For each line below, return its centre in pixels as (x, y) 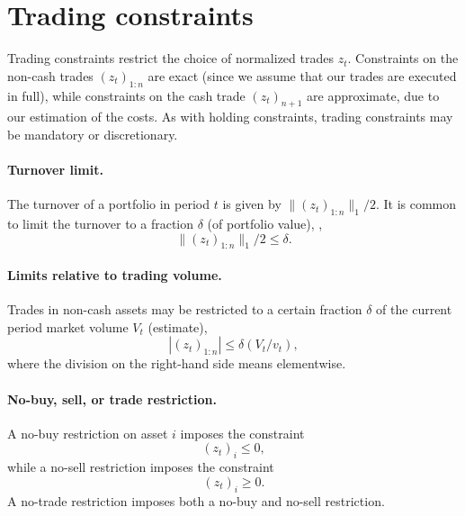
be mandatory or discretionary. (93, 134)
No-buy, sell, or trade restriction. (112, 398)
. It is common (416, 204)
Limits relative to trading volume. (115, 275)
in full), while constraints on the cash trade (126, 95)
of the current (414, 309)
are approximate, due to (373, 95)
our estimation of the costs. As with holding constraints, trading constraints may (230, 117)
